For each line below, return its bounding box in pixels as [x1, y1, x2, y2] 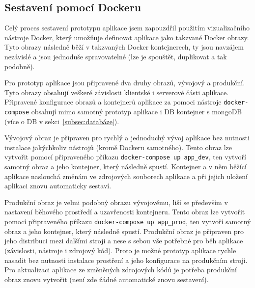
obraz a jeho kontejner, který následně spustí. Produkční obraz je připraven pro [4, 226, 244, 236]
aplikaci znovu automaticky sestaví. [4, 181, 112, 191]
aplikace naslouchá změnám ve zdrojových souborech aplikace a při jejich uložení [4, 171, 248, 181]
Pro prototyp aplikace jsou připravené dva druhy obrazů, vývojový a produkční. [4, 78, 245, 88]
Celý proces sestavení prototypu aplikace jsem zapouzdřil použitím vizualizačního [4, 23, 250, 33]
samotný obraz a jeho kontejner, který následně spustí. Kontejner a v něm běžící [4, 161, 247, 172]
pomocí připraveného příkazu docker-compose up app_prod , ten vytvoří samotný [4, 216, 251, 227]
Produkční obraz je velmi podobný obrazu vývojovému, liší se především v [4, 197, 228, 207]
